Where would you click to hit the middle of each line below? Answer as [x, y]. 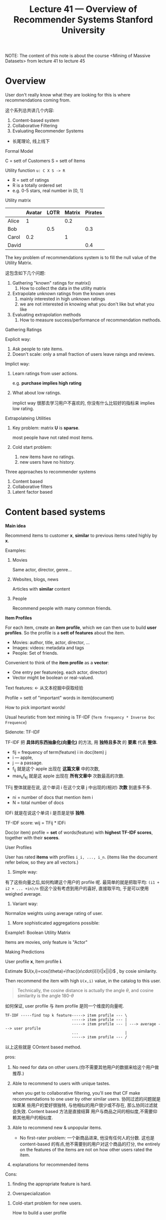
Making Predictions [25, 952]
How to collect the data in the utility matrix [63, 288]
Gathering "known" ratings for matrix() [52, 283]
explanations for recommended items [51, 1164]
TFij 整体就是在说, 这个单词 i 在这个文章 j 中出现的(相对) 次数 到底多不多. [79, 787]
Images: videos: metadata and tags [48, 648]
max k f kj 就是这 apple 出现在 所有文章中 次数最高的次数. [68, 776]
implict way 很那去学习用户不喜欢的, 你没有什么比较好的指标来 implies [83, 403]
